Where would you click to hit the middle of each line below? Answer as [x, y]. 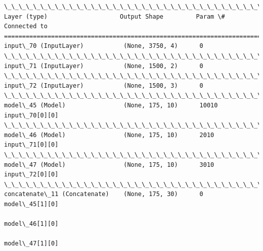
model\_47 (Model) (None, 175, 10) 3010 [109, 165]
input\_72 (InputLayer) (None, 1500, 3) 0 [104, 85]
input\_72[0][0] [31, 175]
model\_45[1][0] [31, 204]
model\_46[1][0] [31, 224]
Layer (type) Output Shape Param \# [115, 16]
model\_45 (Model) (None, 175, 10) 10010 [111, 105]
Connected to [26, 26]
